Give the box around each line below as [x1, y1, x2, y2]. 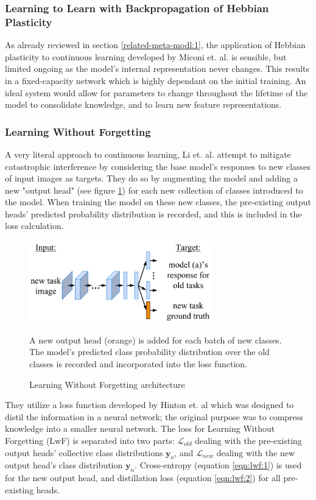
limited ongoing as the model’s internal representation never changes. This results [5, 62, 310, 75]
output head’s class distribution [5, 459, 123, 471]
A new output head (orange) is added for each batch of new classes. [29, 333, 282, 346]
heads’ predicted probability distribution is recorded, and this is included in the [5, 207, 302, 220]
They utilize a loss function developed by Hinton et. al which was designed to [5, 398, 294, 411]
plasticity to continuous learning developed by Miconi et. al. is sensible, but [5, 50, 287, 63]
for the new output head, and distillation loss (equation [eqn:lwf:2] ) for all [5, 471, 281, 484]
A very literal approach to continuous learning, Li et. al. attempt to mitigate [5, 147, 291, 160]
